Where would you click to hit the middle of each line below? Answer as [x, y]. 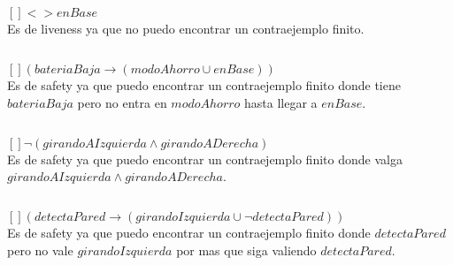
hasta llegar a [281, 102]
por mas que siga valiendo [246, 250]
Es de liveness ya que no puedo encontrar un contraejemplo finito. [186, 29]
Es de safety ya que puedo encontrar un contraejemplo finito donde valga [205, 159]
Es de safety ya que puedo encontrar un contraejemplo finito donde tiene [204, 85]
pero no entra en [122, 102]
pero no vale [40, 250]
